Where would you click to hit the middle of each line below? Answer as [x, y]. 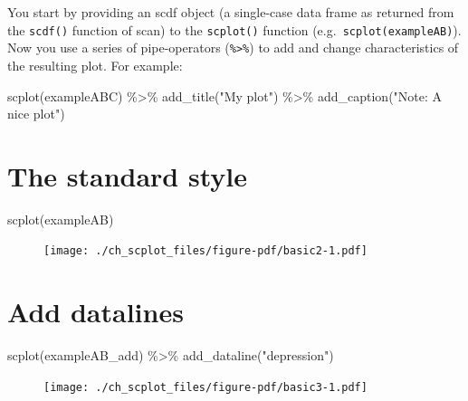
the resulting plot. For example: [95, 65]
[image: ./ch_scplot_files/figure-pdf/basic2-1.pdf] [205, 251]
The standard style [127, 175]
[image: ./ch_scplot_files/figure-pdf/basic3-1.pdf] [205, 387]
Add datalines [96, 312]
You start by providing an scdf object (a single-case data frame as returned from [231, 12]
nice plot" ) [36, 114]
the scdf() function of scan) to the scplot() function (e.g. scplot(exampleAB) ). [234, 29]
